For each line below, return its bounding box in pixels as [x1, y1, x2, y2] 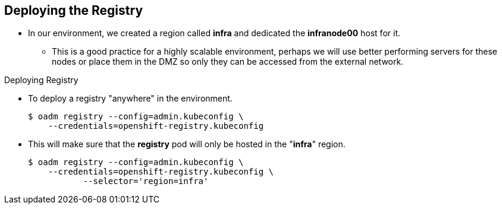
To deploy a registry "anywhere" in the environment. [28, 93, 233, 104]
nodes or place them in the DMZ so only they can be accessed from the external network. [52, 56, 404, 67]
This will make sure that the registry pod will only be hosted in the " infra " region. [28, 139, 346, 150]
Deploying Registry [4, 75, 79, 85]
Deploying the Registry [4, 3, 143, 18]
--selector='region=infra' [83, 176, 209, 186]
